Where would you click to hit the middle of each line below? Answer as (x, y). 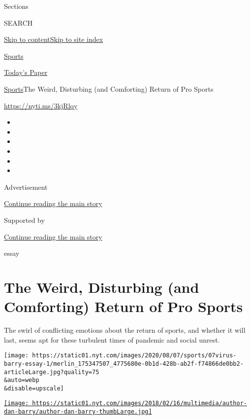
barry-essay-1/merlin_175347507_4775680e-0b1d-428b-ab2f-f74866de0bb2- (124, 364)
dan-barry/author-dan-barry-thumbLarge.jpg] (78, 412)
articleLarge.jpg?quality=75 (52, 372)
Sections (16, 6)
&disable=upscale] (34, 388)
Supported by (24, 220)
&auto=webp (22, 380)
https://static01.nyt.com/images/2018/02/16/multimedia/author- (140, 403)
